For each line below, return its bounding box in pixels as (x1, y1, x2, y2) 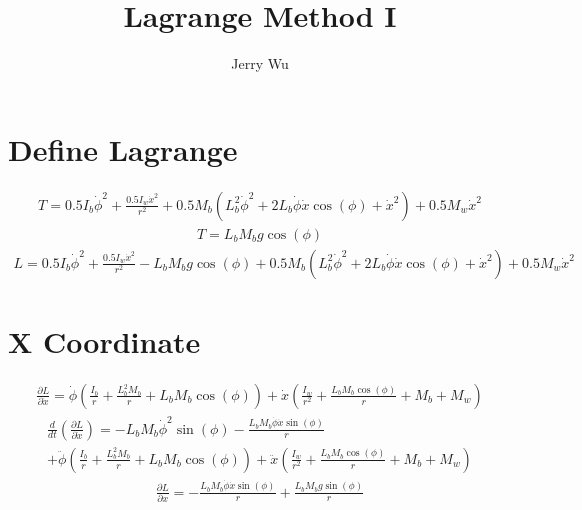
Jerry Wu (231, 53, 289, 74)
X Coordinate (8, 320, 201, 361)
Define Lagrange (8, 128, 238, 169)
